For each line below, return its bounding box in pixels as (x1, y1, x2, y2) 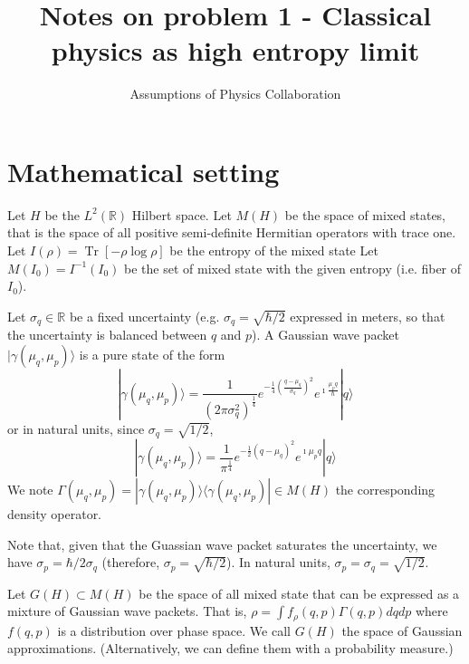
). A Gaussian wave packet (252, 325, 399, 344)
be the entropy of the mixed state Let (169, 241, 378, 260)
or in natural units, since (7, 419, 145, 438)
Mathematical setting (7, 152, 280, 189)
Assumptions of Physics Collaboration (129, 84, 341, 103)
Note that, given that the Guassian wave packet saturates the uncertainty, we (7, 534, 437, 553)
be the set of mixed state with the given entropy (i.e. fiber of (124, 258, 462, 277)
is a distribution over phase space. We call (57, 621, 291, 640)
